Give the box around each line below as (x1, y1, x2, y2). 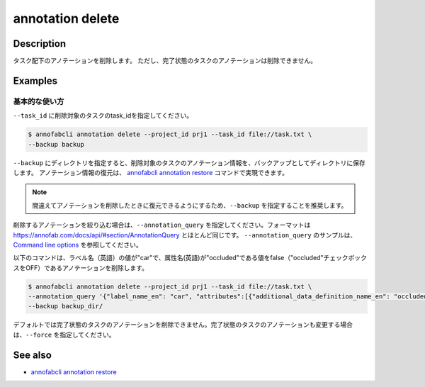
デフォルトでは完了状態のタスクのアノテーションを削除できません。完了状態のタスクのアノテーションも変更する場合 (13, 320, 353, 329)
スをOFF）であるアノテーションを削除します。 (13, 263, 149, 272)
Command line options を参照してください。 (13, 240, 143, 249)
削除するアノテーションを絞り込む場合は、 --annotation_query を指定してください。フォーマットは (13, 220, 311, 230)
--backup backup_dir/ (28, 302, 103, 310)
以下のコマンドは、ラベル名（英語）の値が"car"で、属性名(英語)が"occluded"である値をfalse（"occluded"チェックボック (13, 254, 368, 262)
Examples (13, 74, 58, 86)
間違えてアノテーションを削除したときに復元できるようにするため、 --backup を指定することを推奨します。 (32, 201, 348, 209)
